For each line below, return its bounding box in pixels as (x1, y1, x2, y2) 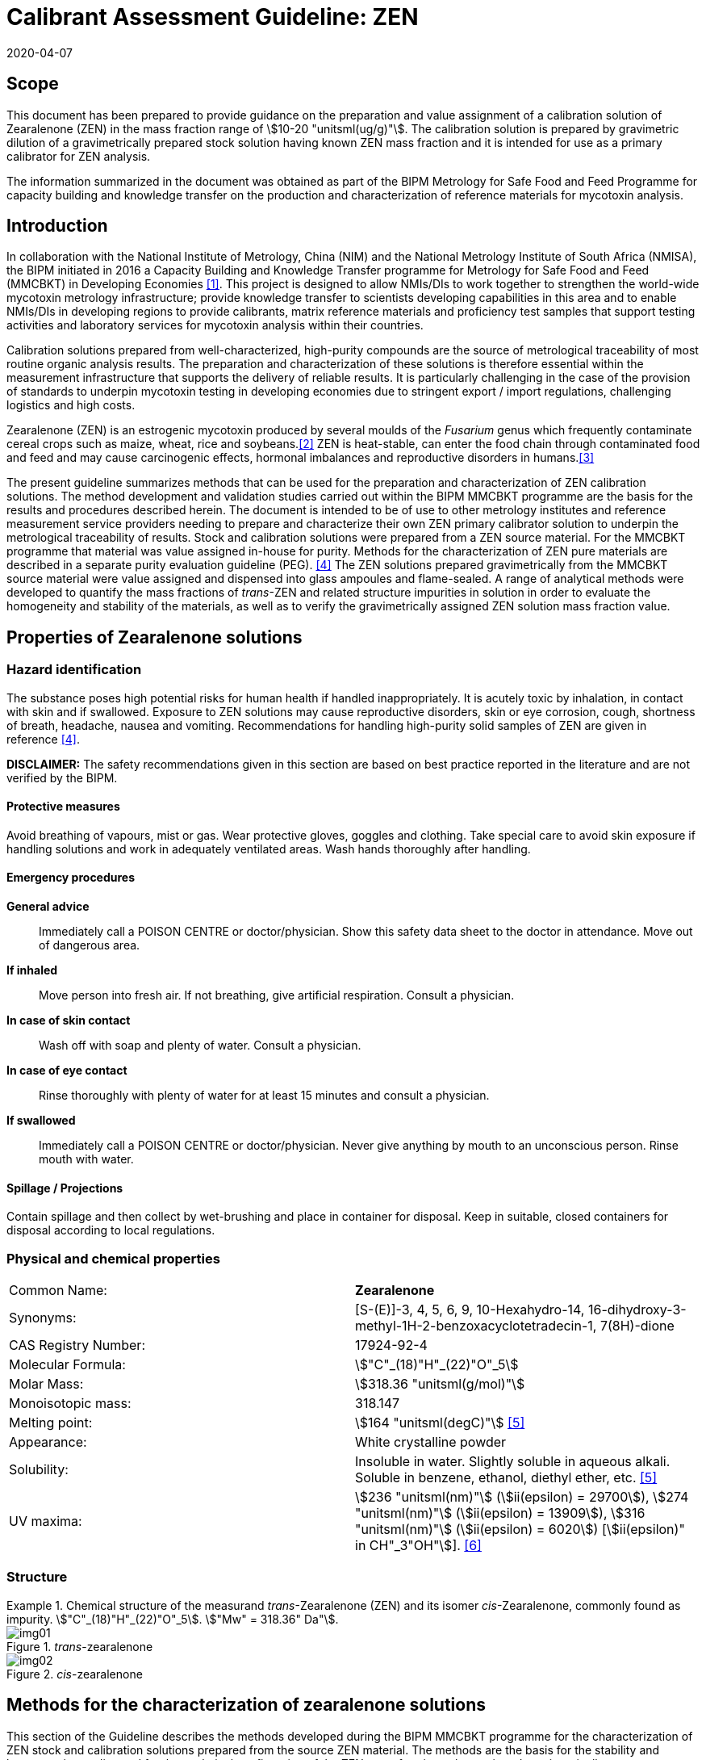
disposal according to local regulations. (6, 1223, 215, 1238)
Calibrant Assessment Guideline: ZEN (6, 3, 419, 31)
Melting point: (9, 1414, 93, 1431)
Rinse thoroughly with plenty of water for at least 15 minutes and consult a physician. (39, 1088, 490, 1103)
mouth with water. (39, 1152, 134, 1167)
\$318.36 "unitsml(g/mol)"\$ (355, 1376, 525, 1393)
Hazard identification (6, 661, 142, 678)
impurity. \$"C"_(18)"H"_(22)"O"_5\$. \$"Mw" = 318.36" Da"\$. (6, 1611, 339, 1626)
